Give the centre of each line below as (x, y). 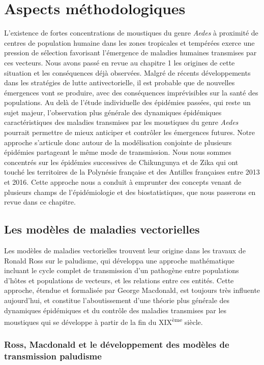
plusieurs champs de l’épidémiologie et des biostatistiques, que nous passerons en (130, 192)
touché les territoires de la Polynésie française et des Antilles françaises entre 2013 (132, 172)
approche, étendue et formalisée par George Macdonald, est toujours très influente (132, 290)
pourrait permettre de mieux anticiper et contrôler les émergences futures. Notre (129, 132)
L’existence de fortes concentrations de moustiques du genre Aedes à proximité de (131, 33)
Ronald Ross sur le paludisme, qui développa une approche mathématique (119, 260)
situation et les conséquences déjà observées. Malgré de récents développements (127, 72)
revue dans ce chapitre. (40, 202)
